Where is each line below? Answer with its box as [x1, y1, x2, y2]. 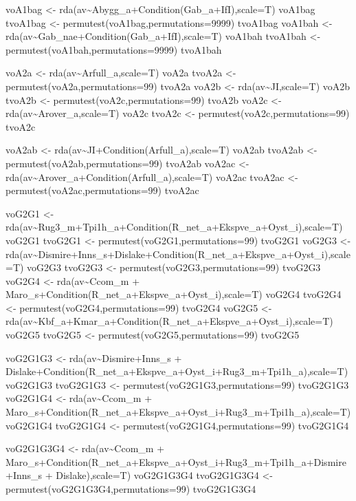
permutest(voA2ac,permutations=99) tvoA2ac [5, 183, 199, 198]
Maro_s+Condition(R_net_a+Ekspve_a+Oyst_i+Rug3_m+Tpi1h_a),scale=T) [5, 405, 351, 419]
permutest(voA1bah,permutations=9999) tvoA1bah [5, 42, 222, 56]
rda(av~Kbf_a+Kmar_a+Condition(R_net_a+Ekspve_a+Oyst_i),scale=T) [5, 314, 333, 328]
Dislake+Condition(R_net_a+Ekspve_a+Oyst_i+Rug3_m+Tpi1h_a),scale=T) [5, 364, 348, 379]
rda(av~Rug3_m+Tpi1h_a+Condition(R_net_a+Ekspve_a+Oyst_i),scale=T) [5, 220, 343, 234]
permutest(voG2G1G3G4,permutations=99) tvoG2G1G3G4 [5, 482, 256, 495]
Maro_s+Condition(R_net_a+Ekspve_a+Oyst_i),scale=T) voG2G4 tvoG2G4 [5, 287, 342, 301]
